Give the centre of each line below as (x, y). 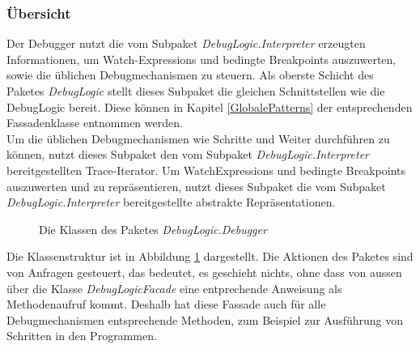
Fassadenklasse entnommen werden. (95, 123)
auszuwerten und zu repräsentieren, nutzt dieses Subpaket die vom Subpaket (196, 186)
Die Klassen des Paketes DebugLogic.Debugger (153, 229)
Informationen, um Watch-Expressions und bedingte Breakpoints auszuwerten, (202, 59)
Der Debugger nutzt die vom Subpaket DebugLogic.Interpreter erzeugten (186, 43)
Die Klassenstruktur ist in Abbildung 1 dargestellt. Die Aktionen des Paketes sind (210, 256)
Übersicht (39, 13)
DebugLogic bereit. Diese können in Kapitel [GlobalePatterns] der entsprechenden (210, 106)
